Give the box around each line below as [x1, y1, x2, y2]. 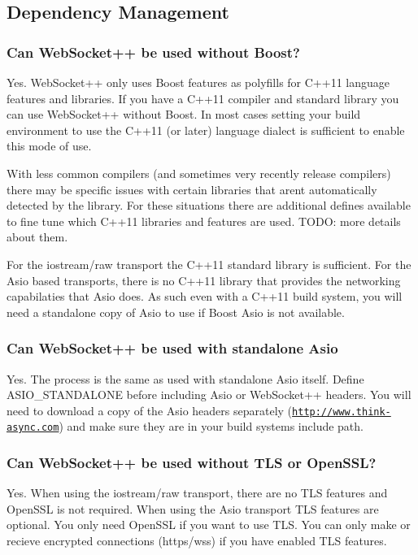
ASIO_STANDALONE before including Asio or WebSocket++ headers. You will [7, 386, 411, 403]
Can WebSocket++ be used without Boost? [7, 41, 300, 62]
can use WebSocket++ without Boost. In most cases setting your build [7, 106, 361, 123]
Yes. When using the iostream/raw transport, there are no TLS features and [7, 484, 388, 501]
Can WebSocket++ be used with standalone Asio [7, 338, 338, 358]
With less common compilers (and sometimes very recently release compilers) [7, 164, 391, 181]
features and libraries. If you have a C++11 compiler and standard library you [7, 89, 399, 106]
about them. [7, 228, 68, 245]
